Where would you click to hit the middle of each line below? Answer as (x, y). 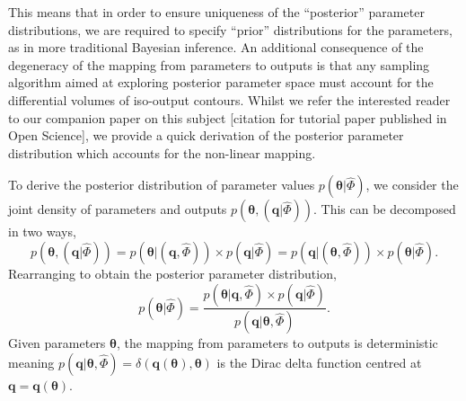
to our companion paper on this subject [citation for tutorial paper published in (228, 117)
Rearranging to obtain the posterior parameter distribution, (172, 273)
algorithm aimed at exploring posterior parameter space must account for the (221, 82)
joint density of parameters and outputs (118, 209)
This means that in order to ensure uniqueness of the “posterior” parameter (216, 12)
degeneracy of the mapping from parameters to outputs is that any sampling (219, 64)
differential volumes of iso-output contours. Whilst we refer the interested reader (229, 99)
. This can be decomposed (384, 209)
